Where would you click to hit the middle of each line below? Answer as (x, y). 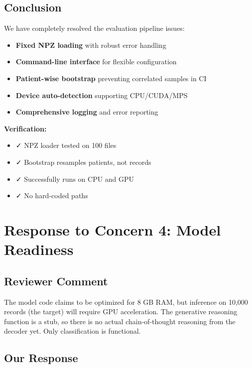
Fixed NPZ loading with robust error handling (91, 45)
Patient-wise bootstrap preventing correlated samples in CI (111, 78)
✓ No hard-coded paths (52, 195)
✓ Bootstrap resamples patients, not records (83, 162)
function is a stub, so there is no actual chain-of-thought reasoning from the (120, 321)
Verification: (25, 128)
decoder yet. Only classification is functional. (72, 331)
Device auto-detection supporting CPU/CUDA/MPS (102, 95)
